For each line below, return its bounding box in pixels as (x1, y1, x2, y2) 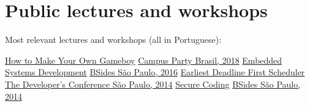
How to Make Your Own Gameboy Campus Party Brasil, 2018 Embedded (5, 53, 282, 66)
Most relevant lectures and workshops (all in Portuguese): (5, 33, 222, 46)
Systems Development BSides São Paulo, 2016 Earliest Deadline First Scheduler (5, 66, 305, 78)
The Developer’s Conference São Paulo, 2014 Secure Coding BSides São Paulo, (5, 77, 301, 90)
